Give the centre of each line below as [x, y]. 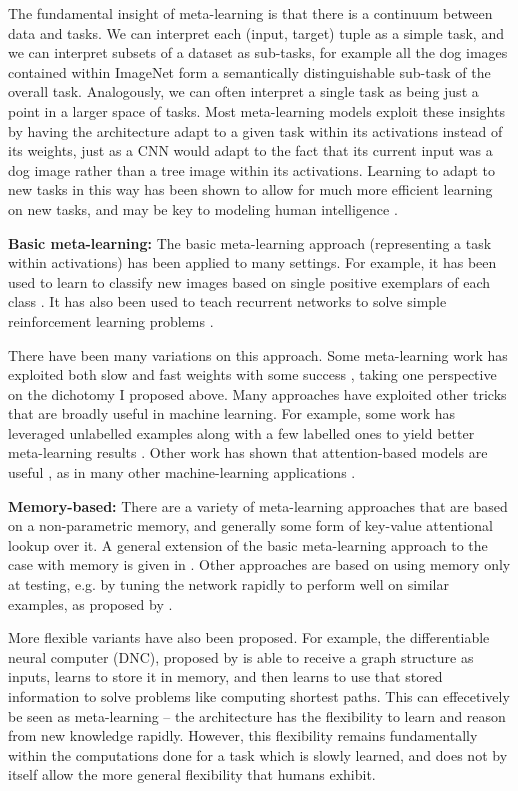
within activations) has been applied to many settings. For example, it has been [252, 262]
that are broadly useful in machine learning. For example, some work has [232, 413]
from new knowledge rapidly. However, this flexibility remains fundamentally [243, 735]
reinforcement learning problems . [111, 320]
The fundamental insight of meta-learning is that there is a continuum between [250, 13]
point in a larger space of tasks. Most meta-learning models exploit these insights [256, 110]
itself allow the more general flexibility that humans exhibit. [192, 774]
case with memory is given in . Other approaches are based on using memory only [259, 564]
